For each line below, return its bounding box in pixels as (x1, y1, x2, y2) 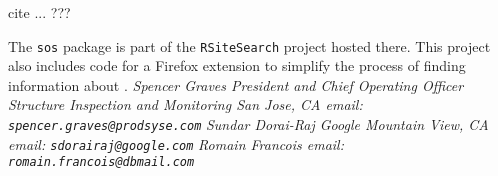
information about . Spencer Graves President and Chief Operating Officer (8, 74, 464, 95)
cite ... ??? (8, 2, 71, 22)
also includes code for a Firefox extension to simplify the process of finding (8, 55, 466, 76)
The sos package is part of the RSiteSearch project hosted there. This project (8, 35, 491, 56)
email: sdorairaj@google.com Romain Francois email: (8, 133, 344, 154)
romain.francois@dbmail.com (8, 155, 195, 170)
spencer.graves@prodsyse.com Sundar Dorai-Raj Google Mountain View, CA (8, 114, 489, 135)
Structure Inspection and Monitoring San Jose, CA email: (8, 94, 363, 115)
